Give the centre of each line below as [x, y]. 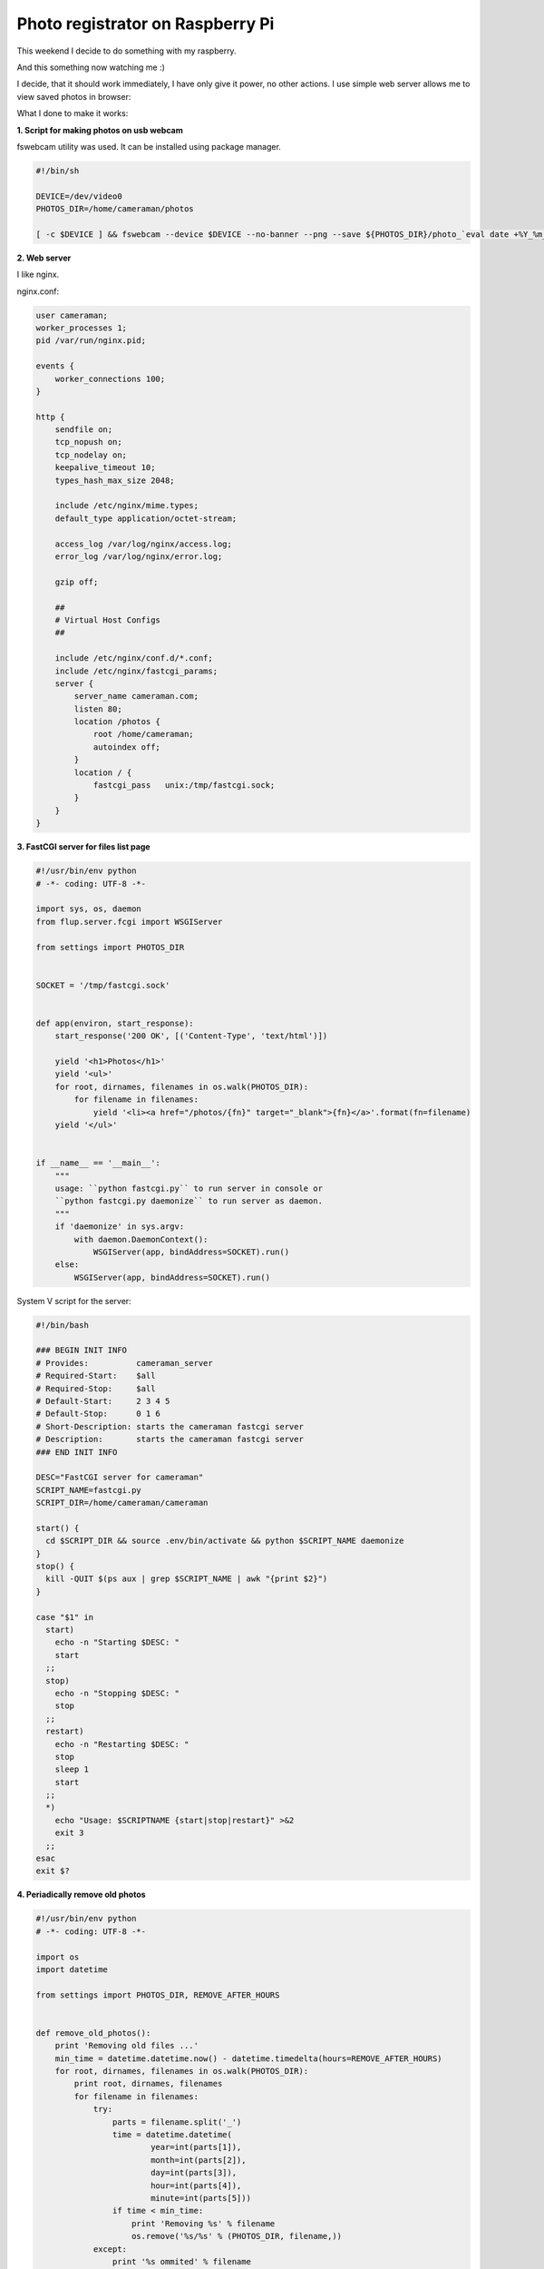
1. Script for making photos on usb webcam [100, 130]
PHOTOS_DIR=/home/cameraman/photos [115, 209]
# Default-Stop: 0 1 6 [98, 1414]
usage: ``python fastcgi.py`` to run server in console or [189, 1188]
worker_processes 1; [81, 328]
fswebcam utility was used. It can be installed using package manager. [149, 146]
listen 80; [98, 709]
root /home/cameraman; [143, 734]
